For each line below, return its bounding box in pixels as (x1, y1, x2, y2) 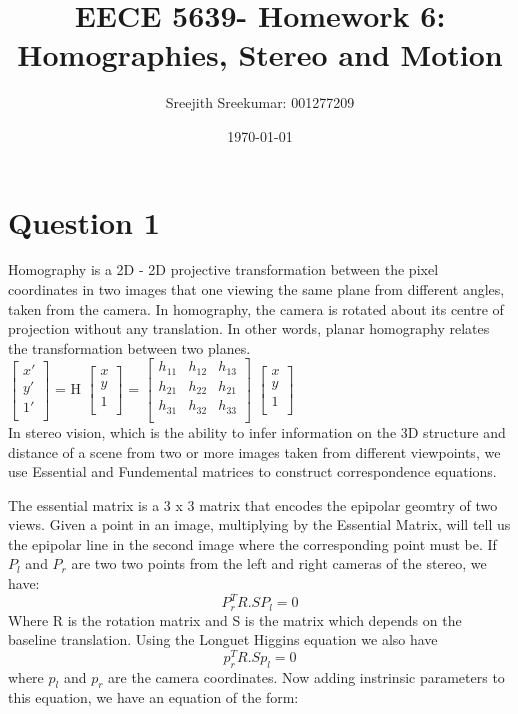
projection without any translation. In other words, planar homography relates (8, 318, 490, 339)
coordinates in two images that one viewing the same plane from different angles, (8, 279, 505, 300)
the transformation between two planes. (8, 337, 251, 358)
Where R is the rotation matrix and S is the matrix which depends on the (8, 609, 462, 630)
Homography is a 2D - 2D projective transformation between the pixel (8, 259, 439, 280)
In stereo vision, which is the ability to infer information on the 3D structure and (8, 421, 506, 442)
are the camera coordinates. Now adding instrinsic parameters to (108, 666, 505, 687)
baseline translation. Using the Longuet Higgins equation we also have (8, 629, 438, 650)
